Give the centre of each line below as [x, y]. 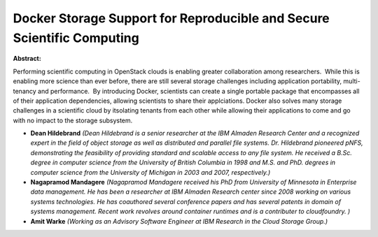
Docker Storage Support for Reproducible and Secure [171, 18]
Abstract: [27, 59]
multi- [352, 81]
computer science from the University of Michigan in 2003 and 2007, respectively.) [150, 172]
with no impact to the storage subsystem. [73, 120]
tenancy [24, 91]
